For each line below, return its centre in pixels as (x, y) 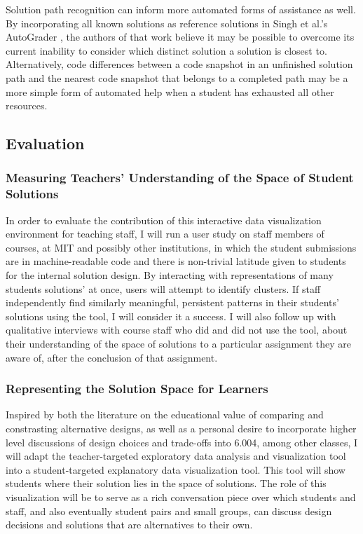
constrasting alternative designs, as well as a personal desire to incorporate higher (181, 429)
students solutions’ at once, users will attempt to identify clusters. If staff (163, 288)
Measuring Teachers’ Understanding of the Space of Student (180, 178)
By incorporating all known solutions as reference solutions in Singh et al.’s (167, 23)
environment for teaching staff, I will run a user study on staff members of (165, 234)
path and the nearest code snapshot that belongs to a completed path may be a (177, 77)
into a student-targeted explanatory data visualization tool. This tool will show (176, 469)
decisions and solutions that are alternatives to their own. (129, 525)
